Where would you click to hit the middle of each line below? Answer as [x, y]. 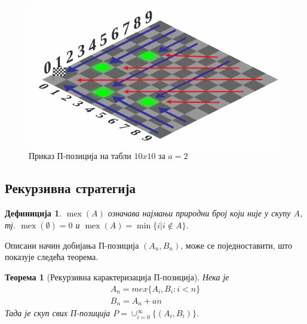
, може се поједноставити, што [237, 245]
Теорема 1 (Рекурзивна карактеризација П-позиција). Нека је [117, 276]
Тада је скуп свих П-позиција [58, 313]
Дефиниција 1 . [33, 213]
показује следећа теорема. [52, 257]
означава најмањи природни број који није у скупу [199, 213]
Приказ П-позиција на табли [80, 156]
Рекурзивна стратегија [70, 188]
